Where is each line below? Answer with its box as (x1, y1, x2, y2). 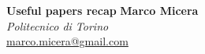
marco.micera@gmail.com (6, 33, 129, 49)
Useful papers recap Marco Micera (6, 2, 199, 18)
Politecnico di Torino (6, 17, 109, 34)
